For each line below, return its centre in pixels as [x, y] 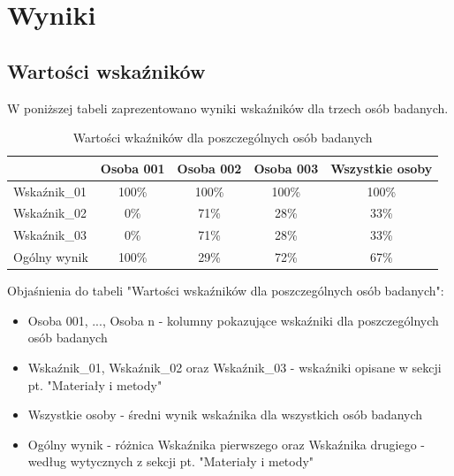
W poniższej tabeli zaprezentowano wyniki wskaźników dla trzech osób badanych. [228, 107]
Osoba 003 [286, 168]
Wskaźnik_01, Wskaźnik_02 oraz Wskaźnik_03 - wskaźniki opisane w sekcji [235, 368]
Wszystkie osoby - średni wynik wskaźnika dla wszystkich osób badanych [225, 415]
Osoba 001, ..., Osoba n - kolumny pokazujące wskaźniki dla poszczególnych [233, 320]
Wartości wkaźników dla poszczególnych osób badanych [223, 138]
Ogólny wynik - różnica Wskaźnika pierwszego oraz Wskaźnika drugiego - [226, 444]
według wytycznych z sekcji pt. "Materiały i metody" [171, 461]
